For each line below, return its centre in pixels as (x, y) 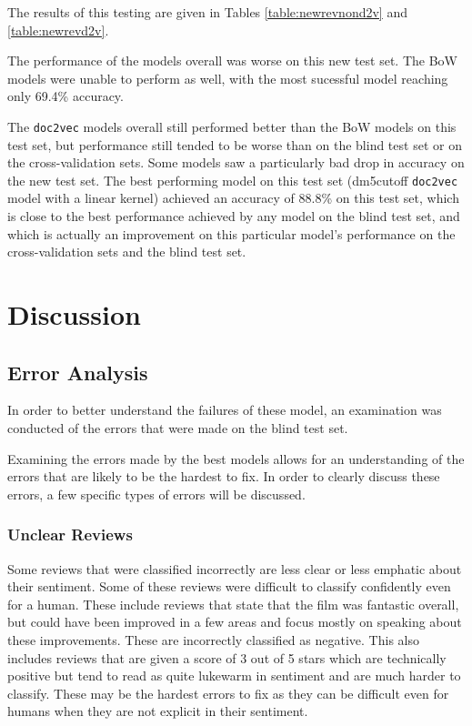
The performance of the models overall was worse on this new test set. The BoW (232, 60)
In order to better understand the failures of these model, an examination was (225, 410)
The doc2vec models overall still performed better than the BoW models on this (232, 126)
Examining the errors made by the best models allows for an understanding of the (236, 458)
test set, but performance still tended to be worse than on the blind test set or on (235, 144)
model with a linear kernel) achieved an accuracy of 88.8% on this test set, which (233, 198)
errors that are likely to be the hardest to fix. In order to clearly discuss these (224, 476)
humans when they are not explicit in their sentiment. (158, 711)
